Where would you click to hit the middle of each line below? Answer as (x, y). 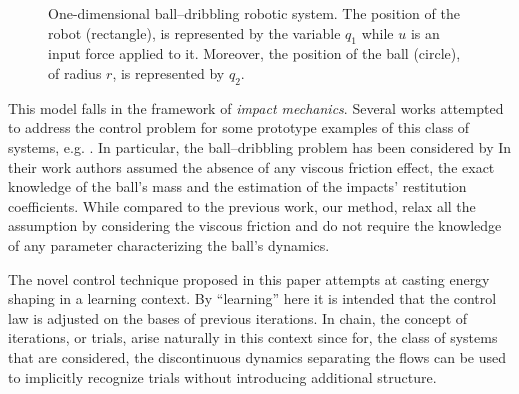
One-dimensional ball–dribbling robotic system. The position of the (254, 13)
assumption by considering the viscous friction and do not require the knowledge (255, 225)
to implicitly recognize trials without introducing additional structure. (222, 376)
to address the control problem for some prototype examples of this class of (239, 127)
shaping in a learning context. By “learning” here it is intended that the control (252, 298)
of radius (75, 72)
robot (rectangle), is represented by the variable (194, 32)
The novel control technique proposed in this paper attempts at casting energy (249, 278)
